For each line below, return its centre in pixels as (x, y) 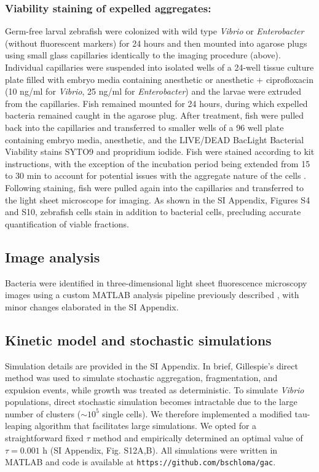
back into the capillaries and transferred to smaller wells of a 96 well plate (144, 127)
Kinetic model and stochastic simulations (138, 340)
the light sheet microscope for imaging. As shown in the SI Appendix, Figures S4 (158, 199)
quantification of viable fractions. (67, 223)
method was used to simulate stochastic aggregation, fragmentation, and (141, 378)
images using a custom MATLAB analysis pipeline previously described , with (152, 295)
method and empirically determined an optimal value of (198, 438)
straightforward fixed (44, 438)
